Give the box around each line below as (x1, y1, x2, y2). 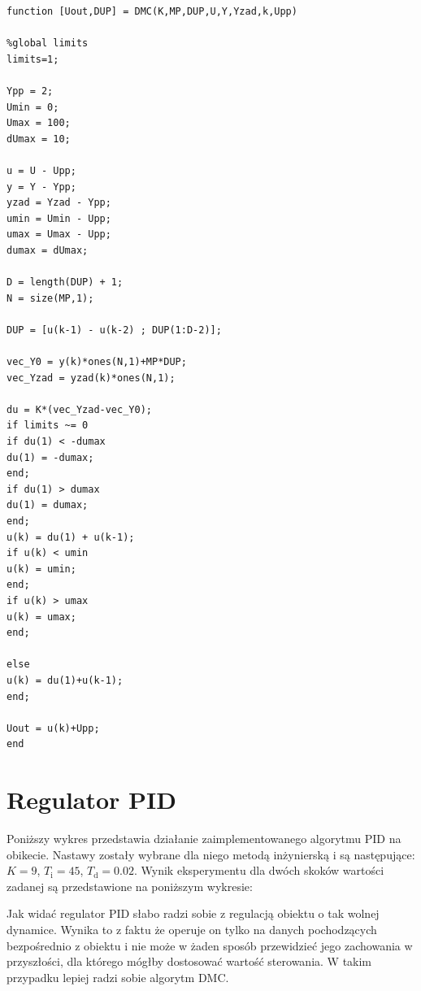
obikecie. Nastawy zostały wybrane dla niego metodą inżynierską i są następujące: (7, 845, 415, 863)
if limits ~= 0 (7, 419, 89, 432)
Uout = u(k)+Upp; (7, 722, 100, 734)
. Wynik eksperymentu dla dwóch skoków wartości (134, 862, 384, 879)
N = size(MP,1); (7, 292, 94, 304)
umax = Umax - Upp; (7, 228, 111, 241)
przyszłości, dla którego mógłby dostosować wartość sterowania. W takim (7, 953, 372, 970)
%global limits (7, 37, 89, 50)
